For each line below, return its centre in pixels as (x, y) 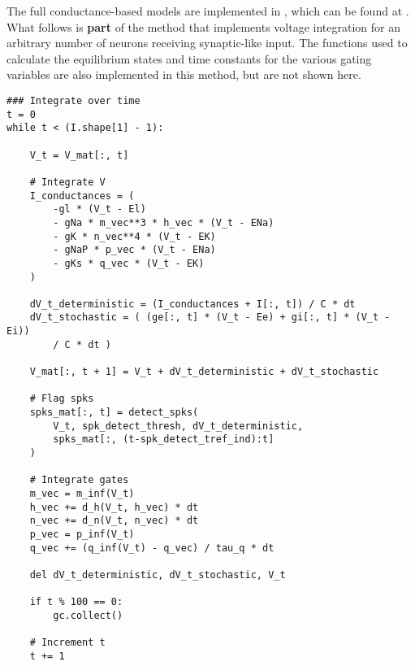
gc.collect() (88, 615)
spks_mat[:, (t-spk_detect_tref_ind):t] (164, 440)
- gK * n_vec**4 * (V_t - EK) (134, 236)
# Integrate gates (79, 480)
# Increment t (67, 643)
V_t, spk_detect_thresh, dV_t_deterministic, (178, 426)
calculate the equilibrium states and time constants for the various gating (189, 58)
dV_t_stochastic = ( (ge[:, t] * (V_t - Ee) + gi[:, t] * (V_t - (210, 318)
